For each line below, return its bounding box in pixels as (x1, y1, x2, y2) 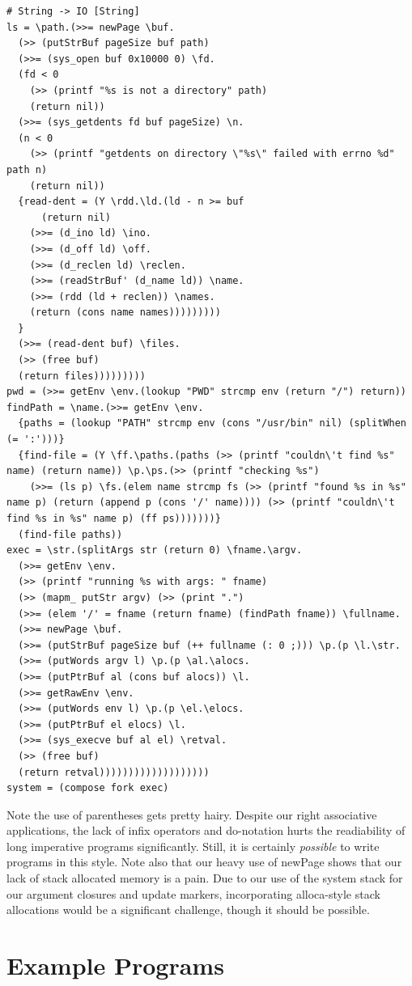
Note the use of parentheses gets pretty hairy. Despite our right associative (6, 806, 377, 823)
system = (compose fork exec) (6, 782, 169, 794)
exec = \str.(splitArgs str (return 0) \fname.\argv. (6, 544, 303, 556)
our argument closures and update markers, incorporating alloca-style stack (6, 885, 380, 902)
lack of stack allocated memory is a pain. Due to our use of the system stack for (6, 870, 403, 887)
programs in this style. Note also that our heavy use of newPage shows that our (6, 853, 402, 870)
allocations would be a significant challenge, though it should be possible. (6, 901, 370, 918)
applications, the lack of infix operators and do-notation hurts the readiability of (6, 822, 406, 839)
